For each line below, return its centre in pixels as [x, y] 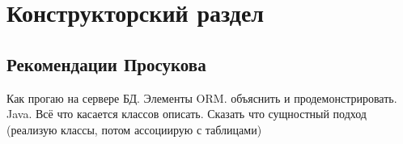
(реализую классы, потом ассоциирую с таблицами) [134, 129]
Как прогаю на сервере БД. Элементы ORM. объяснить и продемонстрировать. [202, 97]
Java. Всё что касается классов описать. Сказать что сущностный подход [187, 114]
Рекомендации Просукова [106, 64]
